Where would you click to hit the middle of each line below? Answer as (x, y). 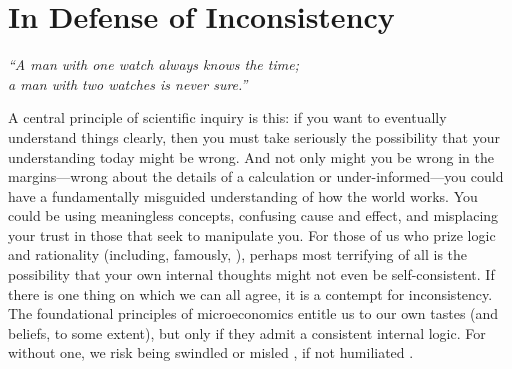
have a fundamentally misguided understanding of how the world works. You (243, 195)
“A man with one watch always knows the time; (153, 64)
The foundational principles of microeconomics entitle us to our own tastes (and (253, 313)
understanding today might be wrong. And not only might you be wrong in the (251, 156)
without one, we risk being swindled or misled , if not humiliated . (211, 352)
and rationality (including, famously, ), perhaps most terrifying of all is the (238, 254)
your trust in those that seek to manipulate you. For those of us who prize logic (252, 234)
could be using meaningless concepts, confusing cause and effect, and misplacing (253, 215)
